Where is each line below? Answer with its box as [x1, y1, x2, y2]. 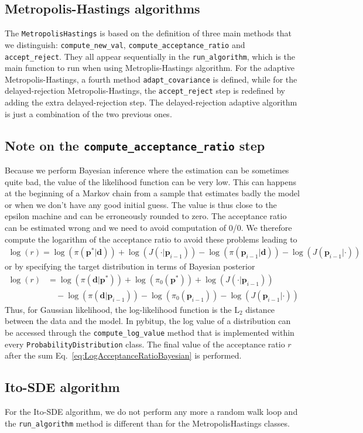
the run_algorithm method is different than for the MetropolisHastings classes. [5, 417, 290, 429]
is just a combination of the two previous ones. [5, 107, 172, 120]
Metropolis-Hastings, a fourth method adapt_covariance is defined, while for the [5, 73, 297, 85]
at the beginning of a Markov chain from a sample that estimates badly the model [5, 187, 300, 199]
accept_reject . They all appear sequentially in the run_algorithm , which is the [5, 50, 295, 62]
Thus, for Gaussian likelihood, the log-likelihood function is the [5, 303, 232, 315]
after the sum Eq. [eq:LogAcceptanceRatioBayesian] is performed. [5, 349, 242, 362]
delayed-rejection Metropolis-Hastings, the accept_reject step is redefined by [5, 84, 285, 97]
